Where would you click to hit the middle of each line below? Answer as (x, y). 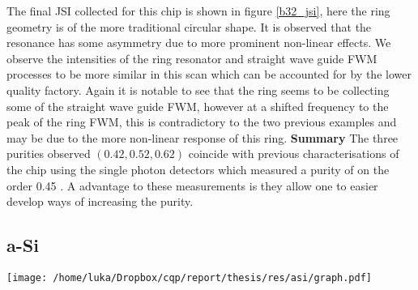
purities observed (49, 154)
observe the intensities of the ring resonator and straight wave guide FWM (192, 58)
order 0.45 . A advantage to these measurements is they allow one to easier (192, 185)
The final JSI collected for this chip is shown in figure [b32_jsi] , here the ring (198, 11)
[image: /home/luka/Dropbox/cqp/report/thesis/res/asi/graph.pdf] (190, 277)
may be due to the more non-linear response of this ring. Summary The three (203, 137)
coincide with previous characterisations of (294, 154)
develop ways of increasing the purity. (100, 201)
